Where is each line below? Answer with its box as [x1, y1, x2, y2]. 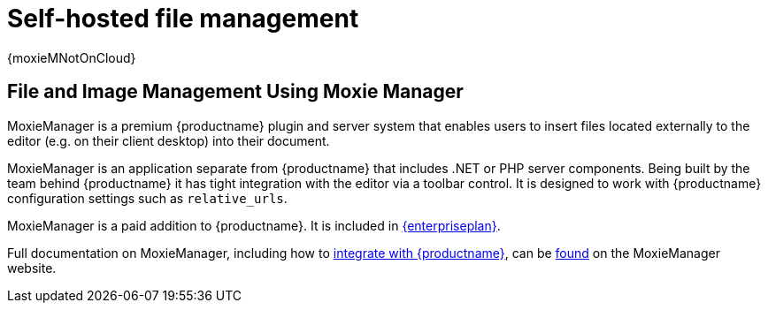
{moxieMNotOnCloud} [7, 49, 136, 65]
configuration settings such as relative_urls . [7, 190, 288, 206]
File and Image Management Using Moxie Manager [7, 80, 464, 103]
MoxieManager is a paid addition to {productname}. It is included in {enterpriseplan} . [7, 217, 501, 233]
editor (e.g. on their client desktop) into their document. [7, 132, 330, 148]
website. [7, 260, 57, 276]
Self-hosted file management [7, 4, 359, 34]
